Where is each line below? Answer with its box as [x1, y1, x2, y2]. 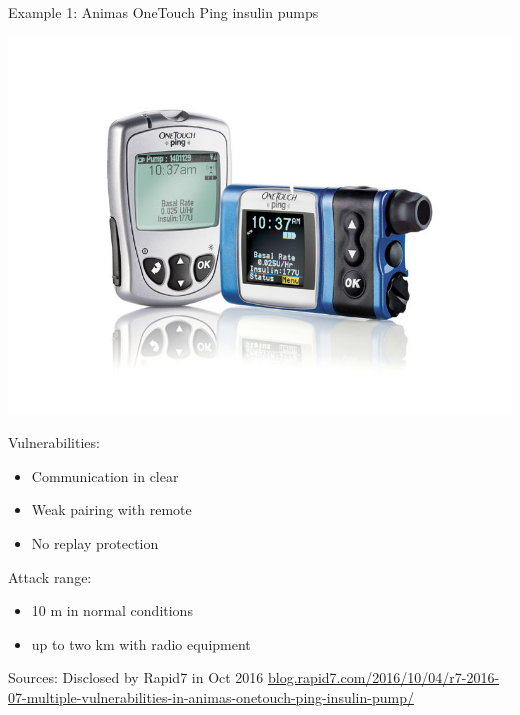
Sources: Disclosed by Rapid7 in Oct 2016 [8, 667, 264, 688]
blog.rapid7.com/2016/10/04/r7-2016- [268, 667, 500, 688]
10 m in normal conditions [31, 600, 193, 621]
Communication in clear [31, 465, 179, 486]
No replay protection [31, 532, 159, 553]
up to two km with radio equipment [31, 633, 251, 654]
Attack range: [8, 566, 92, 587]
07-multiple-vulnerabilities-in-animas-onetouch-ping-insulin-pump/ [8, 686, 414, 707]
